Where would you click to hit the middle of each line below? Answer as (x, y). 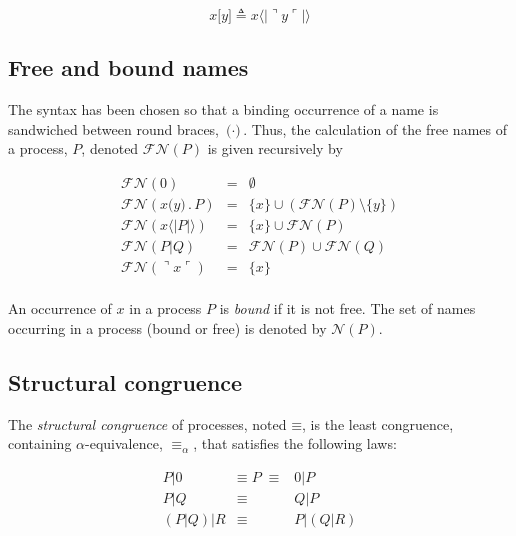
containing (40, 443)
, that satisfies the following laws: (295, 443)
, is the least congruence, (378, 423)
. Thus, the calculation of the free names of (375, 128)
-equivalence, (124, 443)
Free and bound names (128, 67)
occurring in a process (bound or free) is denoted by (167, 327)
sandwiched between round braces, (114, 128)
